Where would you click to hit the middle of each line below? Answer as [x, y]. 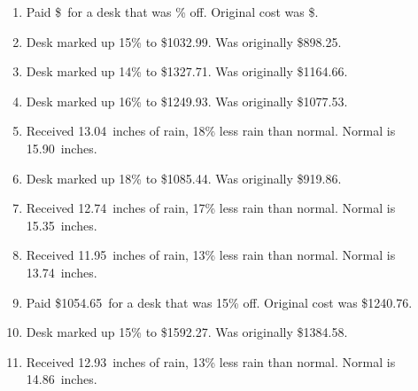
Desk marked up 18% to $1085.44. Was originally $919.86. [184, 178]
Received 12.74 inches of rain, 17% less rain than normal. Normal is [211, 208]
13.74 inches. [62, 272]
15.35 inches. [62, 225]
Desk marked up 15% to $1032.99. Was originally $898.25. [184, 41]
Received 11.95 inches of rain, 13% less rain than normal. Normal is [211, 255]
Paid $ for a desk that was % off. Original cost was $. [172, 12]
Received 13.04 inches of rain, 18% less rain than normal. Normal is [211, 131]
